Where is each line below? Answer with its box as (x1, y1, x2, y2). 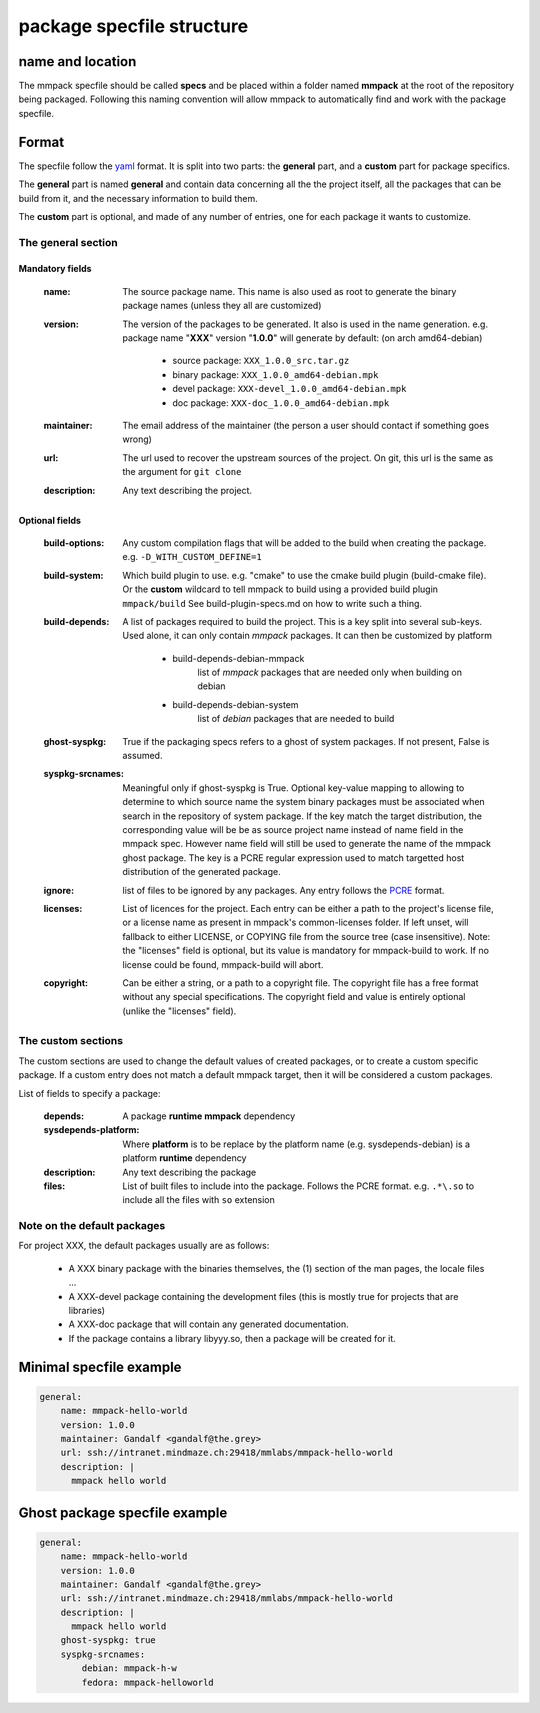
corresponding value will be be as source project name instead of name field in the (122, 823, 464, 835)
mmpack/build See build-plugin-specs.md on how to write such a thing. (122, 597, 423, 609)
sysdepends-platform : (43, 1124, 140, 1136)
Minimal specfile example (18, 1358, 182, 1375)
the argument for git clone (122, 466, 242, 478)
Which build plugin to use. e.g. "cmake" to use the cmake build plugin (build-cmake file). (122, 569, 487, 581)
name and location (18, 53, 137, 70)
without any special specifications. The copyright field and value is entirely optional (122, 991, 466, 1003)
